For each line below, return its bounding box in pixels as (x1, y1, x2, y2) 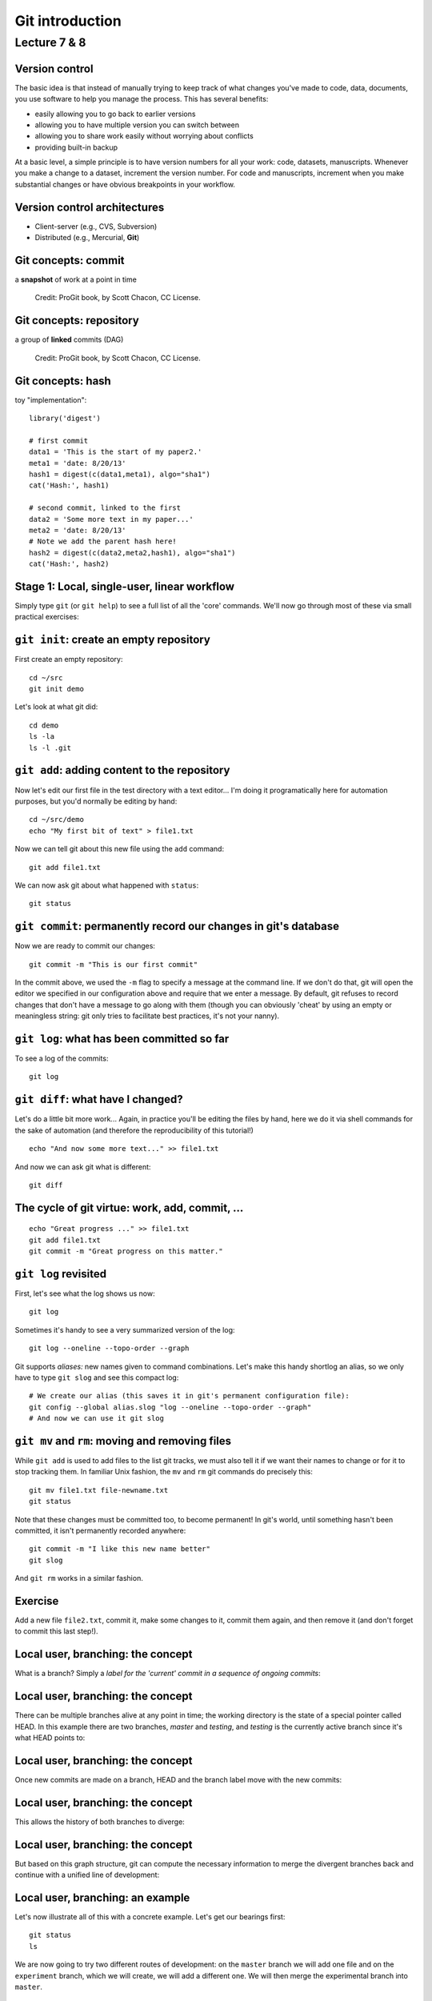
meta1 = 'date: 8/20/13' (29, 459, 126, 467)
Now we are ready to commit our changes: (14, 941, 156, 951)
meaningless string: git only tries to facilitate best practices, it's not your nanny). (14, 1011, 280, 1021)
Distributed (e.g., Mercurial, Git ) (34, 233, 140, 243)
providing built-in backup (34, 142, 118, 152)
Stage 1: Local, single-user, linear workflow (14, 579, 235, 593)
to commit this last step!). (14, 1626, 99, 1636)
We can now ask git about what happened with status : (14, 880, 199, 890)
